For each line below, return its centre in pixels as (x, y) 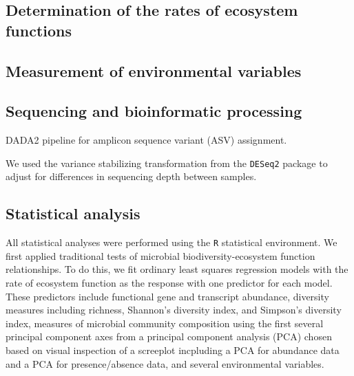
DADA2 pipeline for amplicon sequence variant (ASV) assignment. (146, 140)
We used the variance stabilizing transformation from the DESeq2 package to (167, 163)
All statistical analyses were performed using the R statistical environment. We (171, 242)
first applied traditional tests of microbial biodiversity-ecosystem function (160, 255)
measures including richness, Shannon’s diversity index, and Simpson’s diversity (174, 310)
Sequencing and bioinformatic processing (154, 111)
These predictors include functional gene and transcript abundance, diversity (167, 296)
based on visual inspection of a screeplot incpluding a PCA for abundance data (173, 350)
